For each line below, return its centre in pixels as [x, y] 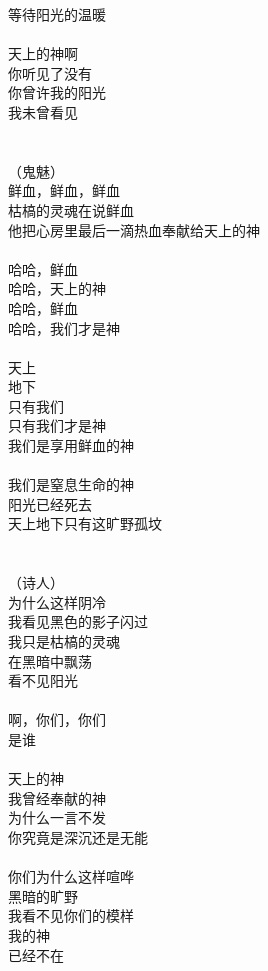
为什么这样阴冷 [57, 601]
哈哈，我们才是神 [64, 327]
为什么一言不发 [57, 817]
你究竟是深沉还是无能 [78, 836]
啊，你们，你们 [57, 719]
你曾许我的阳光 [57, 92]
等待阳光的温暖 [57, 14]
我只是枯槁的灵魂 [64, 641]
